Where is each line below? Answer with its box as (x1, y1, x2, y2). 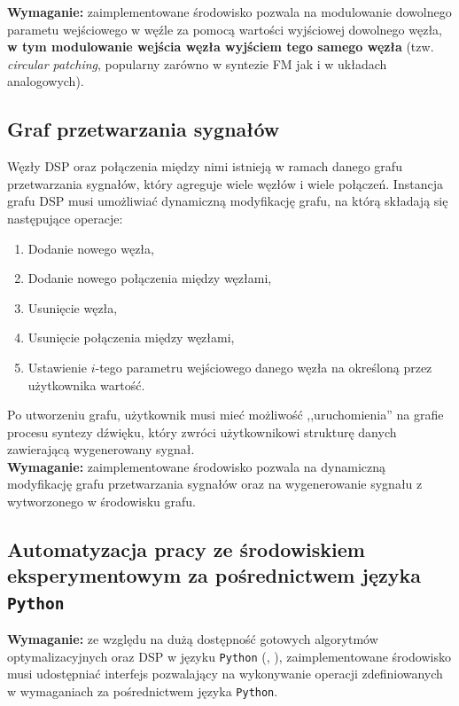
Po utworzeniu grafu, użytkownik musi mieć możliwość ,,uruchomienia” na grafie (7, 405, 444, 424)
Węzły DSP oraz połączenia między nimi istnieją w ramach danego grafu (7, 157, 402, 176)
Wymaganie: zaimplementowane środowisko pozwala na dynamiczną (7, 457, 386, 475)
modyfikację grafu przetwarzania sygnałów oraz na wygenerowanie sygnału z (7, 475, 423, 493)
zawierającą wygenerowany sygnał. (7, 440, 195, 459)
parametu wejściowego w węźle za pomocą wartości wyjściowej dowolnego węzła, (7, 20, 442, 38)
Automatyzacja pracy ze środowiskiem (7, 536, 365, 563)
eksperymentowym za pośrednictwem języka (7, 561, 421, 589)
